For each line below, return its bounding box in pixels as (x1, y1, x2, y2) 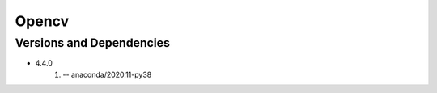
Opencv (15, 12, 70, 30)
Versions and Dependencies (15, 36, 170, 50)
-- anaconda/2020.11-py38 (62, 70, 152, 79)
